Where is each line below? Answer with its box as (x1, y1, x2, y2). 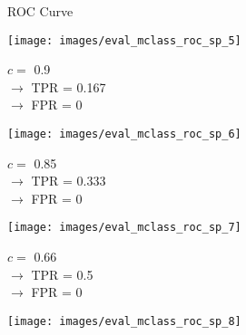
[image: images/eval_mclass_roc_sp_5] (7, 33, 241, 47)
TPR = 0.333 (31, 171, 106, 190)
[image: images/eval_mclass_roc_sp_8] (7, 314, 241, 328)
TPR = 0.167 (31, 77, 106, 96)
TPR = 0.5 (31, 264, 93, 283)
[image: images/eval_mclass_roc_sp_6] (7, 128, 241, 141)
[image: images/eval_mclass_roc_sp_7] (7, 221, 241, 234)
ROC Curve (7, 2, 74, 20)
